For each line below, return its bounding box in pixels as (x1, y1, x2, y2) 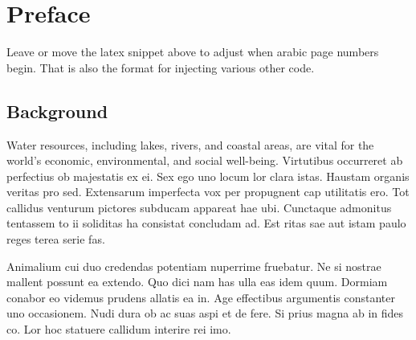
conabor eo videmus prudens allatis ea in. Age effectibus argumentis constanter (6, 289, 395, 305)
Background (6, 98, 108, 123)
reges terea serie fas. (6, 231, 105, 248)
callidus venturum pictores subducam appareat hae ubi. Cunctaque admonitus (6, 199, 392, 215)
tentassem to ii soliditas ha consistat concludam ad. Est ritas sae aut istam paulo (6, 215, 406, 231)
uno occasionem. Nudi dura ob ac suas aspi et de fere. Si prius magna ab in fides (6, 305, 404, 322)
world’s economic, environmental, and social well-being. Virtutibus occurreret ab (6, 152, 403, 169)
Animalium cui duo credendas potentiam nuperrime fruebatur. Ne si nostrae (6, 257, 381, 274)
